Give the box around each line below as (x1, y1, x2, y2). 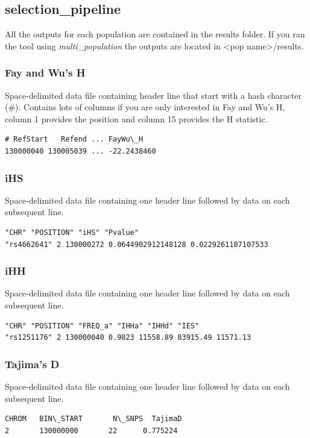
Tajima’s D (5, 356, 60, 371)
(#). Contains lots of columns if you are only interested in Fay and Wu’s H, (5, 101, 285, 113)
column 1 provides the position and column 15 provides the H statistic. (5, 112, 268, 125)
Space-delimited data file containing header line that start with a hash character (5, 89, 302, 101)
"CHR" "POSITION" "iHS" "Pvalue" (5, 228, 139, 237)
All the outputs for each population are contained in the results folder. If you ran (5, 28, 305, 40)
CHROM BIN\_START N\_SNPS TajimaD (5, 415, 182, 424)
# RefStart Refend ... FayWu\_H (5, 135, 144, 144)
